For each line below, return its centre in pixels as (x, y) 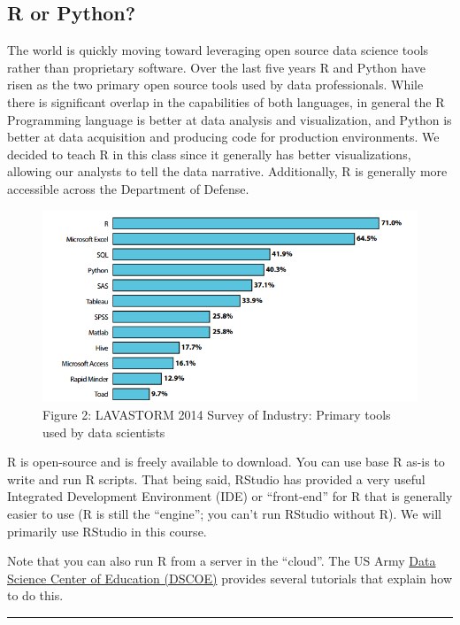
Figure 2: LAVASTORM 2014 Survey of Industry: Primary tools (217, 414)
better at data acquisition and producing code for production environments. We (223, 137)
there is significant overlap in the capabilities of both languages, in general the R (226, 101)
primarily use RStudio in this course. (107, 531)
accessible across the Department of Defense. (128, 188)
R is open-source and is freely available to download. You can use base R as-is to (226, 462)
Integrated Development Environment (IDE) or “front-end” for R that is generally (230, 496)
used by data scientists (104, 432)
